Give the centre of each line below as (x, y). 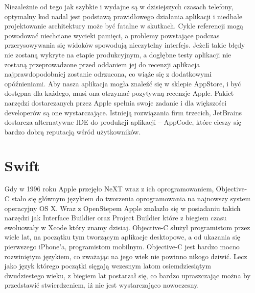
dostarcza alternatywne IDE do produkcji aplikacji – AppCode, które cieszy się (123, 122)
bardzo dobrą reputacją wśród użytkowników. (73, 131)
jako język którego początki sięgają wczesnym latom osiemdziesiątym (108, 266)
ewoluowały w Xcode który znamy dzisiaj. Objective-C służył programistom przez (127, 227)
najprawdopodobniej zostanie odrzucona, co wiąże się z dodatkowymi (108, 74)
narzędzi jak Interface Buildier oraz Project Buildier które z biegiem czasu (116, 218)
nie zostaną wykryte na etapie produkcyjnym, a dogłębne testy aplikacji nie (118, 54)
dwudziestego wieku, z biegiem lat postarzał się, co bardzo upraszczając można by (127, 275)
